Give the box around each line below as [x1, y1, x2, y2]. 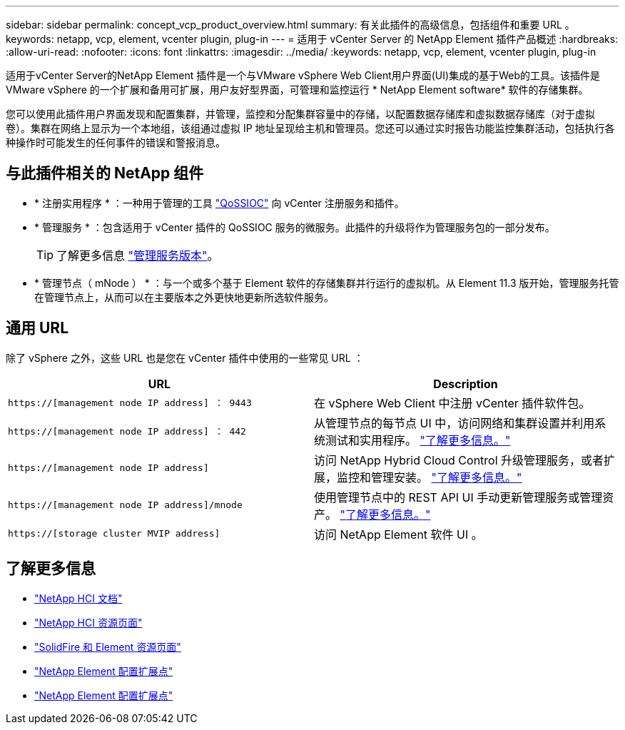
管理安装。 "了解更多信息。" [371, 470, 522, 485]
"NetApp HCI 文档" [34, 592, 123, 604]
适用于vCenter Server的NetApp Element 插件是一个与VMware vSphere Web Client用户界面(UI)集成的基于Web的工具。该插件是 [6, 69, 600, 81]
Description [433, 376, 498, 391]
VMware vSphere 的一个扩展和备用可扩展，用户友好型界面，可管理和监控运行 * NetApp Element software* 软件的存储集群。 [6, 83, 589, 96]
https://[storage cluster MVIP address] [8, 528, 220, 539]
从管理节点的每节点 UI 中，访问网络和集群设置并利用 [314, 415, 595, 430]
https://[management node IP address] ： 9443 [8, 397, 252, 409]
